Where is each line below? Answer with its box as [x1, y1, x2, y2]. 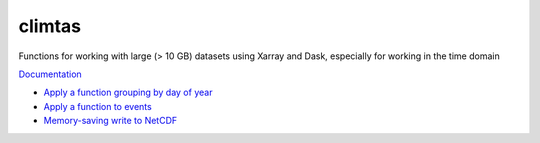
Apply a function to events [43, 100, 152, 112]
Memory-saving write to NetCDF [43, 115, 178, 127]
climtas [18, 15, 82, 37]
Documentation [18, 68, 82, 80]
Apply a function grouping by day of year [43, 86, 213, 99]
